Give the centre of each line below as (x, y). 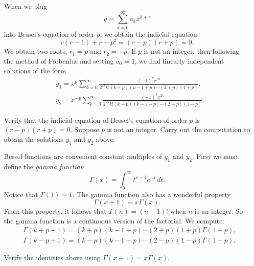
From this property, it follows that (55, 211)
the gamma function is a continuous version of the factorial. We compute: (114, 220)
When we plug (25, 6)
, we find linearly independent (179, 60)
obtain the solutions (34, 139)
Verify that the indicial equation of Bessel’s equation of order (96, 120)
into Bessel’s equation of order (49, 33)
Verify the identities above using (52, 257)
